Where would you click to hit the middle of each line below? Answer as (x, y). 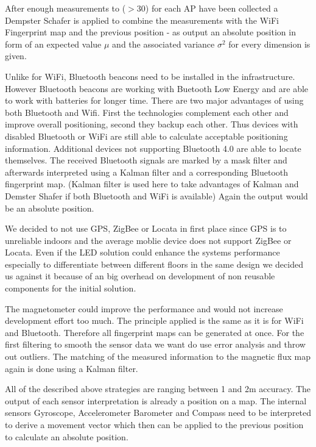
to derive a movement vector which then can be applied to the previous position (154, 424)
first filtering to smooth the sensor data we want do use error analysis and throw (155, 344)
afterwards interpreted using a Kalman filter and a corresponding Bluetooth (147, 172)
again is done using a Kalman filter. (72, 368)
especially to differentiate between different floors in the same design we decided (154, 264)
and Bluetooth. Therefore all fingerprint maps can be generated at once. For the (155, 332)
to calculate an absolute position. (67, 436)
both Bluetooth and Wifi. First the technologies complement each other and (147, 112)
